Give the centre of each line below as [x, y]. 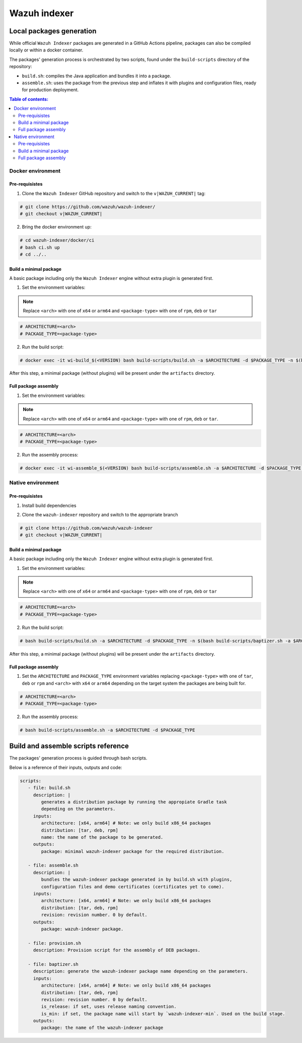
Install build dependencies [49, 505]
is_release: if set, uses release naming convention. [109, 1007]
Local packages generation [53, 31]
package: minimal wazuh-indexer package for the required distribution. [133, 851]
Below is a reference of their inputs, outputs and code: [66, 767]
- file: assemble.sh [53, 865]
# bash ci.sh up [40, 247]
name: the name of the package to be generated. [102, 837]
